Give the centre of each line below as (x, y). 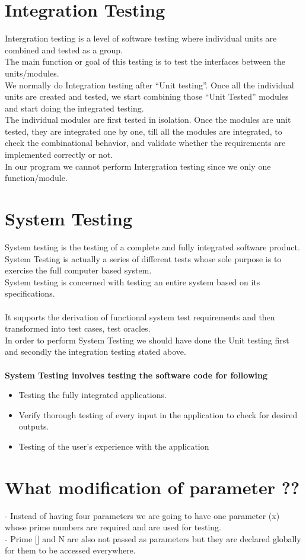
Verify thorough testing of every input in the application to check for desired (158, 414)
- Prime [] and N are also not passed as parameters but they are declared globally (153, 538)
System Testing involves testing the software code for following (136, 375)
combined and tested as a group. (64, 50)
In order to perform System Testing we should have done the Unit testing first (147, 340)
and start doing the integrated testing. (74, 108)
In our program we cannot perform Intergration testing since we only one (138, 166)
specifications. (30, 293)
